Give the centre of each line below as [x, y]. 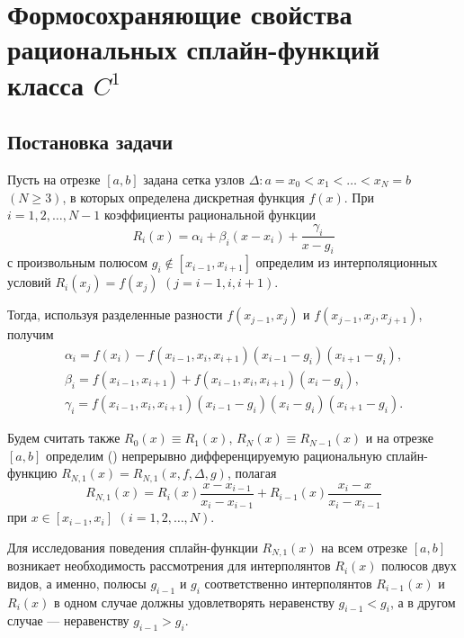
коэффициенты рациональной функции [210, 215]
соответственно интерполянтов [288, 583]
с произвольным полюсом [78, 262]
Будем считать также [64, 438]
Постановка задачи [90, 142]
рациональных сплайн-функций [194, 49]
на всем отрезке [365, 547]
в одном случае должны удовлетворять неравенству [194, 602]
